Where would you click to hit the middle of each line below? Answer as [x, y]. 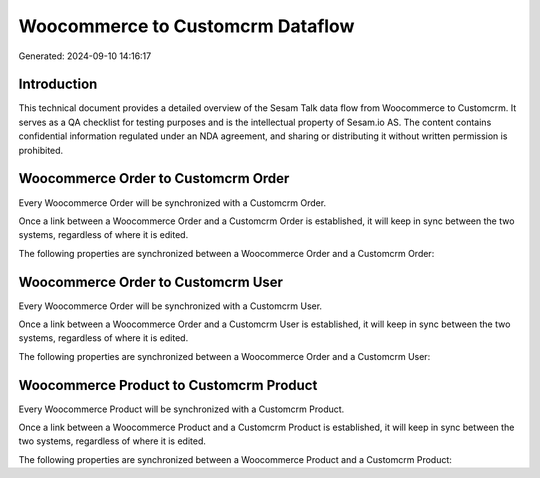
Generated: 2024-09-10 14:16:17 [85, 56]
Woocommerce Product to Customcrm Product [168, 385]
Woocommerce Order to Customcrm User [151, 281]
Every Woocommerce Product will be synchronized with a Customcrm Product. [181, 409]
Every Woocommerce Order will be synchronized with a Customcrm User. [170, 306]
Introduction [58, 84]
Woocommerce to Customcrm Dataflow [186, 26]
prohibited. [41, 150]
